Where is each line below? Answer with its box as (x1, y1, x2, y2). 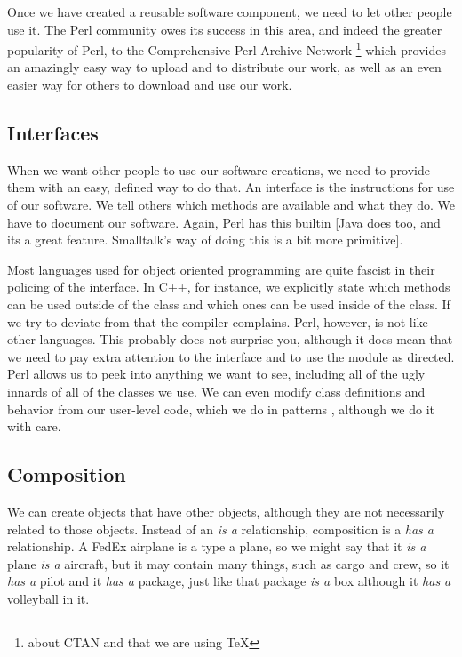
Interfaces (7, 119, 99, 147)
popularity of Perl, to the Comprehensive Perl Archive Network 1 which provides (7, 38, 446, 59)
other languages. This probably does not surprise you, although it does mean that (7, 330, 453, 349)
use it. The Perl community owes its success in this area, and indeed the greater (7, 20, 442, 38)
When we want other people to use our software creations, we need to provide (7, 160, 430, 179)
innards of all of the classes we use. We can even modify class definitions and (7, 381, 426, 400)
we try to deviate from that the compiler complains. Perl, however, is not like (7, 312, 428, 331)
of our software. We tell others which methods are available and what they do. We (7, 196, 455, 214)
